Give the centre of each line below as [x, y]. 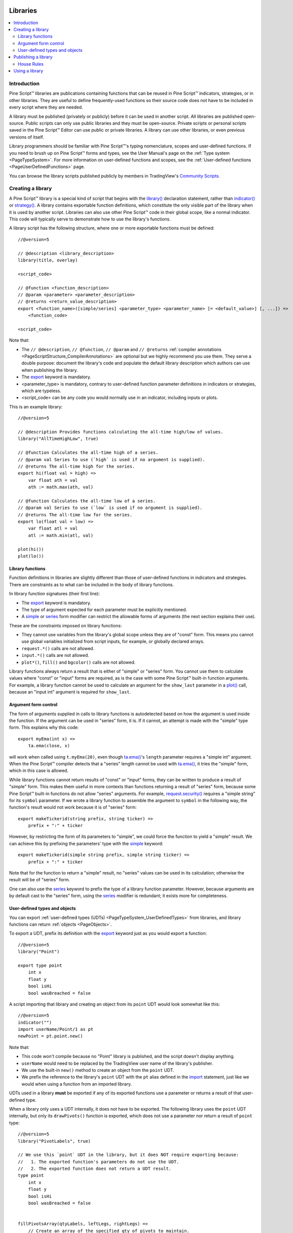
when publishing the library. [50, 370]
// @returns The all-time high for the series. [76, 466]
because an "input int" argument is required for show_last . [70, 692]
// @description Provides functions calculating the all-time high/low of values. [121, 432]
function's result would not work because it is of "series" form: [73, 807]
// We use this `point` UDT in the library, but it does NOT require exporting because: [128, 1155]
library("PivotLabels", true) [55, 1141]
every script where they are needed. [46, 107]
